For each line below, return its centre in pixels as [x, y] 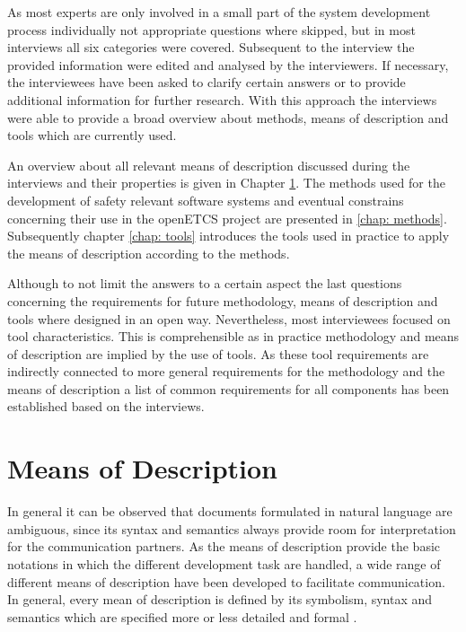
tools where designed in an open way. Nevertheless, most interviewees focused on [229, 318]
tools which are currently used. [92, 135]
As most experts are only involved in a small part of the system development [219, 12]
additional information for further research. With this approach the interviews [222, 99]
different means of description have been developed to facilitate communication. [226, 581]
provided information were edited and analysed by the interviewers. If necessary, [228, 64]
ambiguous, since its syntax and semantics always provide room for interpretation [232, 528]
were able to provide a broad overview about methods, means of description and [228, 117]
